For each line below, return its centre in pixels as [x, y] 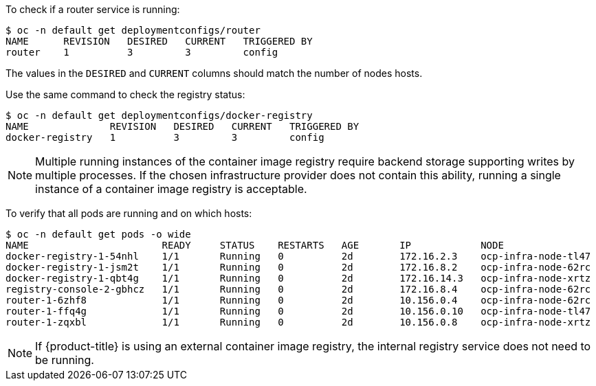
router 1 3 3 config [142, 52]
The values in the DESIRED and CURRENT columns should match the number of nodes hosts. [214, 73]
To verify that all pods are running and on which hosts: [129, 213]
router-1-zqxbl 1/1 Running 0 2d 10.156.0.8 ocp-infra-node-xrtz [298, 322]
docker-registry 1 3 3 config [165, 137]
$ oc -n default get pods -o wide [98, 234]
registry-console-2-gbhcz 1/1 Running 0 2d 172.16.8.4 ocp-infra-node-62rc [298, 289]
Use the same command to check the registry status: [125, 94]
